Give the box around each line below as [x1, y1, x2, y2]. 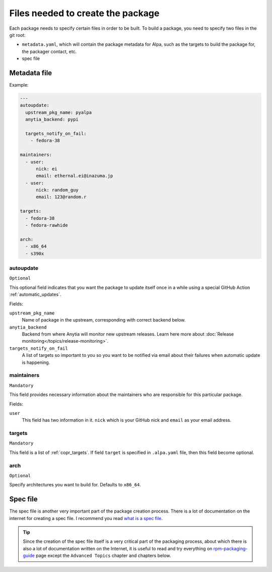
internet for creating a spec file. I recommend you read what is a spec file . [9, 515, 163, 521]
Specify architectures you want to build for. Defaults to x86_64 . [9, 482, 141, 488]
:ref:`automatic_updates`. [9, 291, 61, 297]
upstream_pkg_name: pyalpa [25, 109, 92, 115]
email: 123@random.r [36, 194, 87, 200]
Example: [9, 82, 29, 88]
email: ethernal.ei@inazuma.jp [36, 173, 113, 179]
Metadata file [9, 69, 52, 77]
